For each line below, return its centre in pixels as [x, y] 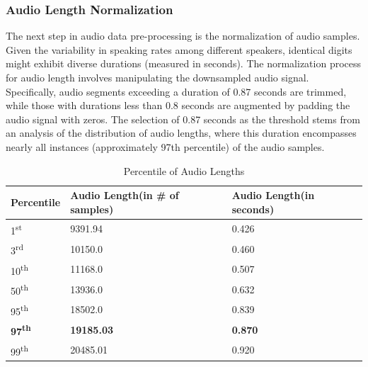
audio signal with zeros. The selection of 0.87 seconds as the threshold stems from [183, 119]
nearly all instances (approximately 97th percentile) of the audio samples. [165, 146]
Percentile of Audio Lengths [184, 170]
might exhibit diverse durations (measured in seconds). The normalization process [184, 63]
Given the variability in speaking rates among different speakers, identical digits [179, 49]
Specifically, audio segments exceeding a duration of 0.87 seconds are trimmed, [176, 91]
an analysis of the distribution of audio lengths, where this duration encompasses [181, 133]
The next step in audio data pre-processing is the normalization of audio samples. [183, 36]
